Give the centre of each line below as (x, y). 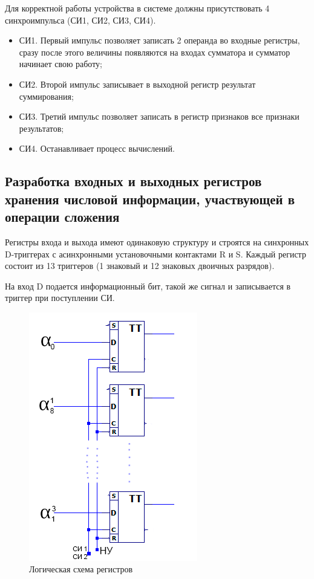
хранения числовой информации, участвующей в (150, 199)
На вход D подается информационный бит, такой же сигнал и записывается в (148, 286)
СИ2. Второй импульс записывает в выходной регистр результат (137, 84)
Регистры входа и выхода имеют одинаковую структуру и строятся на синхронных (157, 241)
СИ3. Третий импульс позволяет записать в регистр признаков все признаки (159, 116)
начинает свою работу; (61, 64)
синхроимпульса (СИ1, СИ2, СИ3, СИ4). (80, 20)
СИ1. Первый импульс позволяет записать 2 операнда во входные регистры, (159, 40)
